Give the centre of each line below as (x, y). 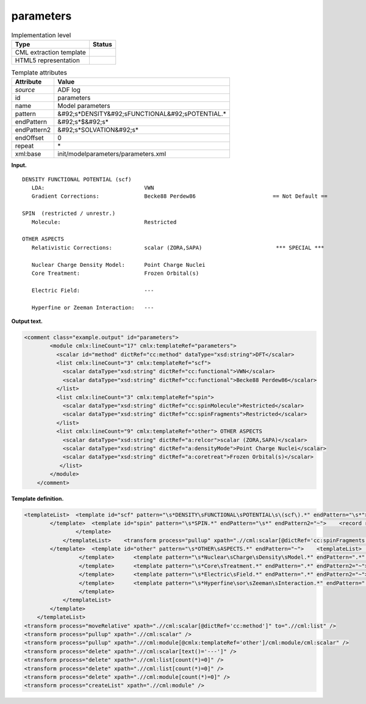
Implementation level (41, 35)
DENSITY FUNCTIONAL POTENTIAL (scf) (77, 179)
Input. (19, 165)
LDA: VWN (93, 188)
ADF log (69, 90)
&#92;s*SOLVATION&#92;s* (98, 130)
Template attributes (39, 73)
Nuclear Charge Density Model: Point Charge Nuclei (118, 265)
